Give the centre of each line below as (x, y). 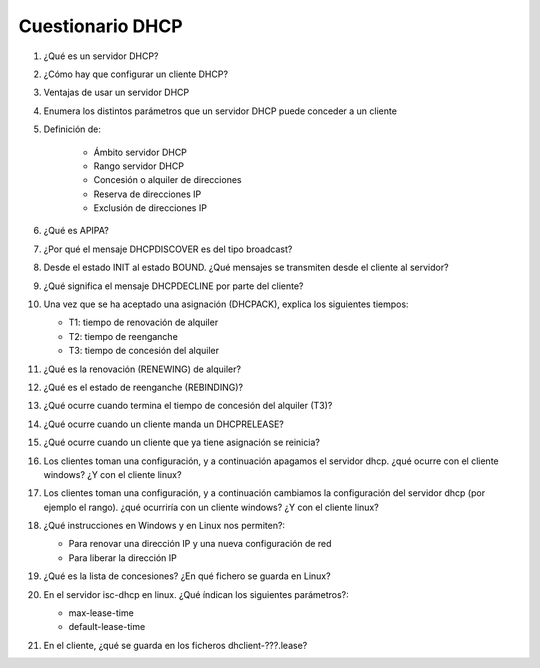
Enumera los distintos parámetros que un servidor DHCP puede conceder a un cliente (220, 111)
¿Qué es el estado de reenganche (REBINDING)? (143, 387)
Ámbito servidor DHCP (140, 152)
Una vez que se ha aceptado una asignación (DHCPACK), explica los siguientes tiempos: (226, 304)
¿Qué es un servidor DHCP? (101, 56)
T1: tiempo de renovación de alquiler (143, 322)
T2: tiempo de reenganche (123, 336)
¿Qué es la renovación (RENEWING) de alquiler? (142, 369)
